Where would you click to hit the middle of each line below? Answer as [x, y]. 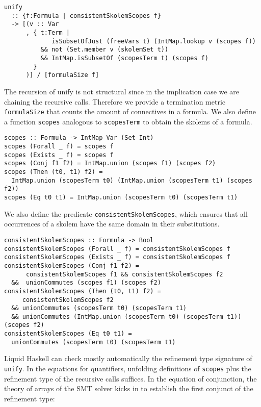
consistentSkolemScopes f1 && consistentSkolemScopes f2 [124, 274]
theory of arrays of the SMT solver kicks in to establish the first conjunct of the [129, 388]
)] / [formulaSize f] [62, 75]
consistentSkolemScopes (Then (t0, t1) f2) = [83, 291]
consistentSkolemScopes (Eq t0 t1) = [68, 334]
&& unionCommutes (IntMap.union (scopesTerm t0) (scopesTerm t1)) [126, 316]
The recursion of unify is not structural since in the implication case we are [122, 91]
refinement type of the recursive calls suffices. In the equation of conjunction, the [130, 378]
